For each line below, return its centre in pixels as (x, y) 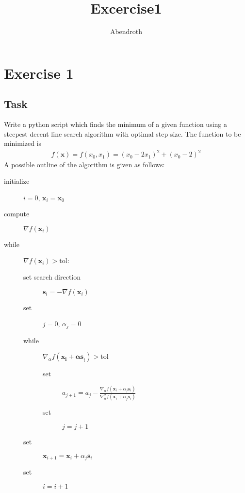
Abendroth (126, 31)
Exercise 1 (39, 73)
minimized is (23, 143)
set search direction (52, 276)
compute (17, 214)
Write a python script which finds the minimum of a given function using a (116, 124)
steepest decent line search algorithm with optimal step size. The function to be (122, 133)
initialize (17, 181)
